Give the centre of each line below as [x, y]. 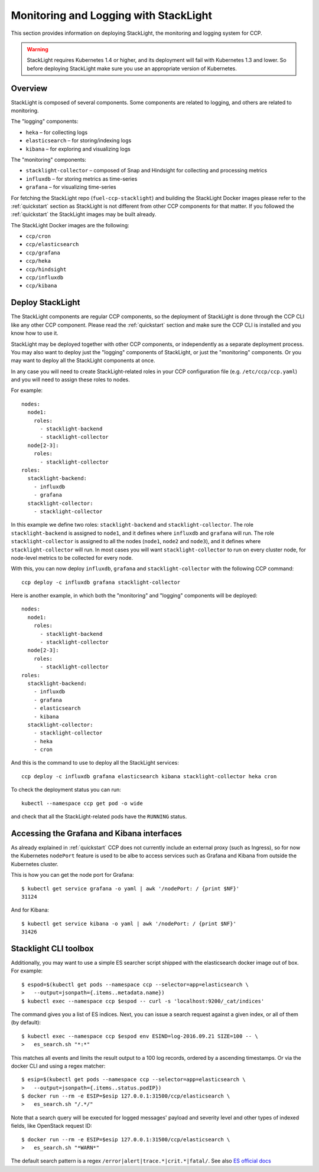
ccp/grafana [43, 253]
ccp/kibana [41, 286]
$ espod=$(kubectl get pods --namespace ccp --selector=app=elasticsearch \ [135, 984]
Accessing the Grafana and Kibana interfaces [97, 833]
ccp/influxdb [45, 278]
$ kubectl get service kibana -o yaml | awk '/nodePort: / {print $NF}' [129, 923]
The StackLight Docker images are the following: [70, 225]
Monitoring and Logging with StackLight [112, 15]
